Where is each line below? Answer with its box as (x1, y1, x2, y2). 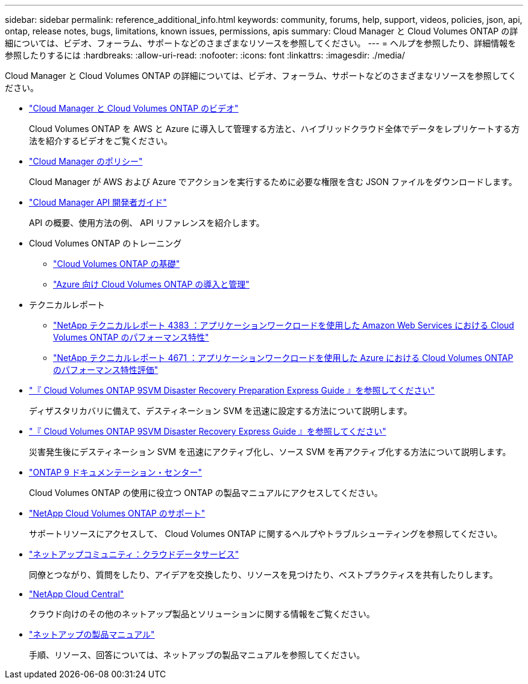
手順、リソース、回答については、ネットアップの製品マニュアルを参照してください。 (29, 650, 365, 660)
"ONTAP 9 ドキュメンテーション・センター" (29, 467, 203, 477)
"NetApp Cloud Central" (29, 589, 124, 599)
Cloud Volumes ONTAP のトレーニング (29, 238, 182, 248)
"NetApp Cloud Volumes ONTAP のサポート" (29, 508, 206, 518)
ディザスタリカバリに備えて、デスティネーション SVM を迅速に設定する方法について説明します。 (29, 406, 412, 416)
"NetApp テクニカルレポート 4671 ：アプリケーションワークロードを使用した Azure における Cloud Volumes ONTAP (53, 353, 514, 363)
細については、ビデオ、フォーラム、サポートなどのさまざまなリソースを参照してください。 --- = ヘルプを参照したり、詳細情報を (5, 38, 517, 48)
